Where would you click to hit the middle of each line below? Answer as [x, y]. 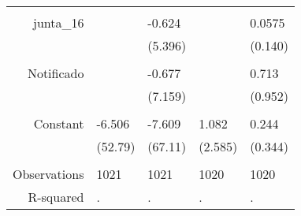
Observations [48, 174]
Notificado [56, 73]
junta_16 [58, 22]
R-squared [56, 197]
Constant [59, 123]
